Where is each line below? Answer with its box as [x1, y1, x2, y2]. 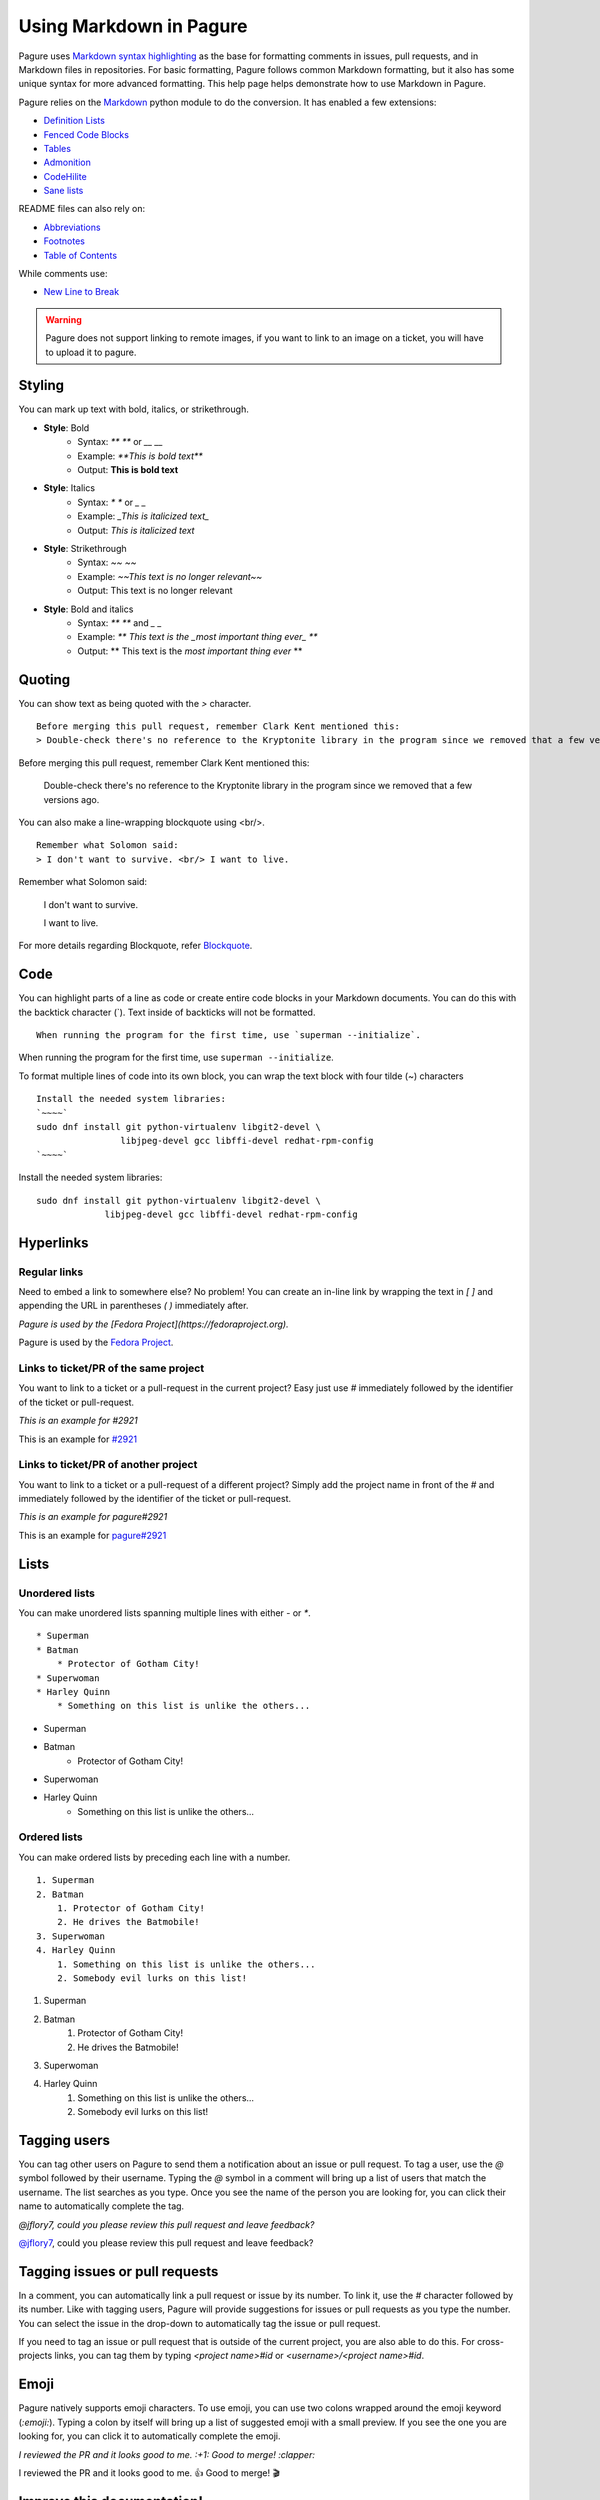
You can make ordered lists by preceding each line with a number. [18, 1851, 291, 1863]
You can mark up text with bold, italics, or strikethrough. [18, 403, 249, 415]
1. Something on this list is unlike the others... [56, 1958, 316, 1970]
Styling [18, 377, 65, 394]
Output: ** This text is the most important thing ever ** [77, 645, 303, 657]
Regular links [18, 1265, 84, 1279]
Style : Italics [43, 482, 95, 494]
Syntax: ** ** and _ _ [77, 616, 162, 629]
